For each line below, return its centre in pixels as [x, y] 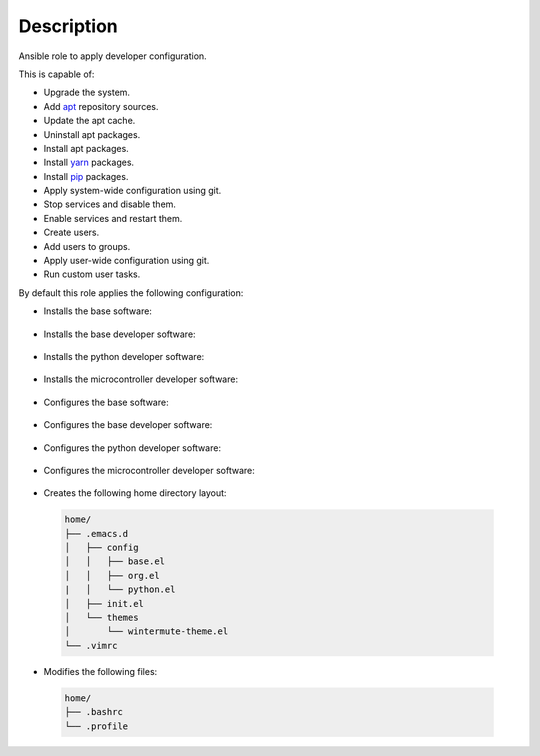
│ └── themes [101, 618]
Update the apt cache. [89, 121]
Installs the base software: [97, 311]
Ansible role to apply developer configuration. [112, 56]
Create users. [71, 232]
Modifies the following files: [100, 671]
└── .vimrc [91, 645]
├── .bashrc [94, 712]
